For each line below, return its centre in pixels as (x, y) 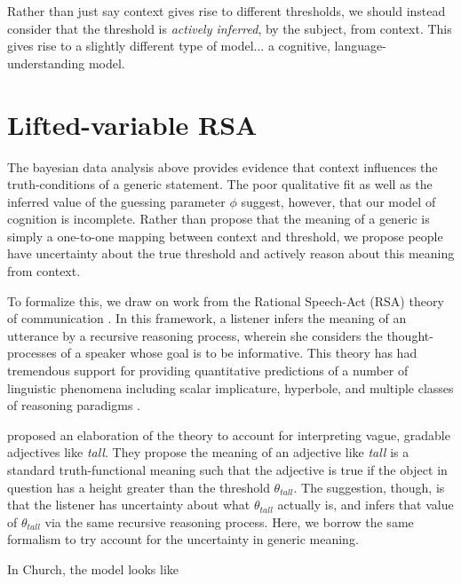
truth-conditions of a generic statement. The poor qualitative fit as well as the (220, 184)
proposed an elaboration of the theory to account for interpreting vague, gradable (229, 434)
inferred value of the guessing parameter (116, 201)
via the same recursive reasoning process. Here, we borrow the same (229, 521)
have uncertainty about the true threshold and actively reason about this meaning (231, 253)
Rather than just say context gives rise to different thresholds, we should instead (227, 11)
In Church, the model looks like (93, 568)
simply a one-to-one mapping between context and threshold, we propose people (225, 236)
